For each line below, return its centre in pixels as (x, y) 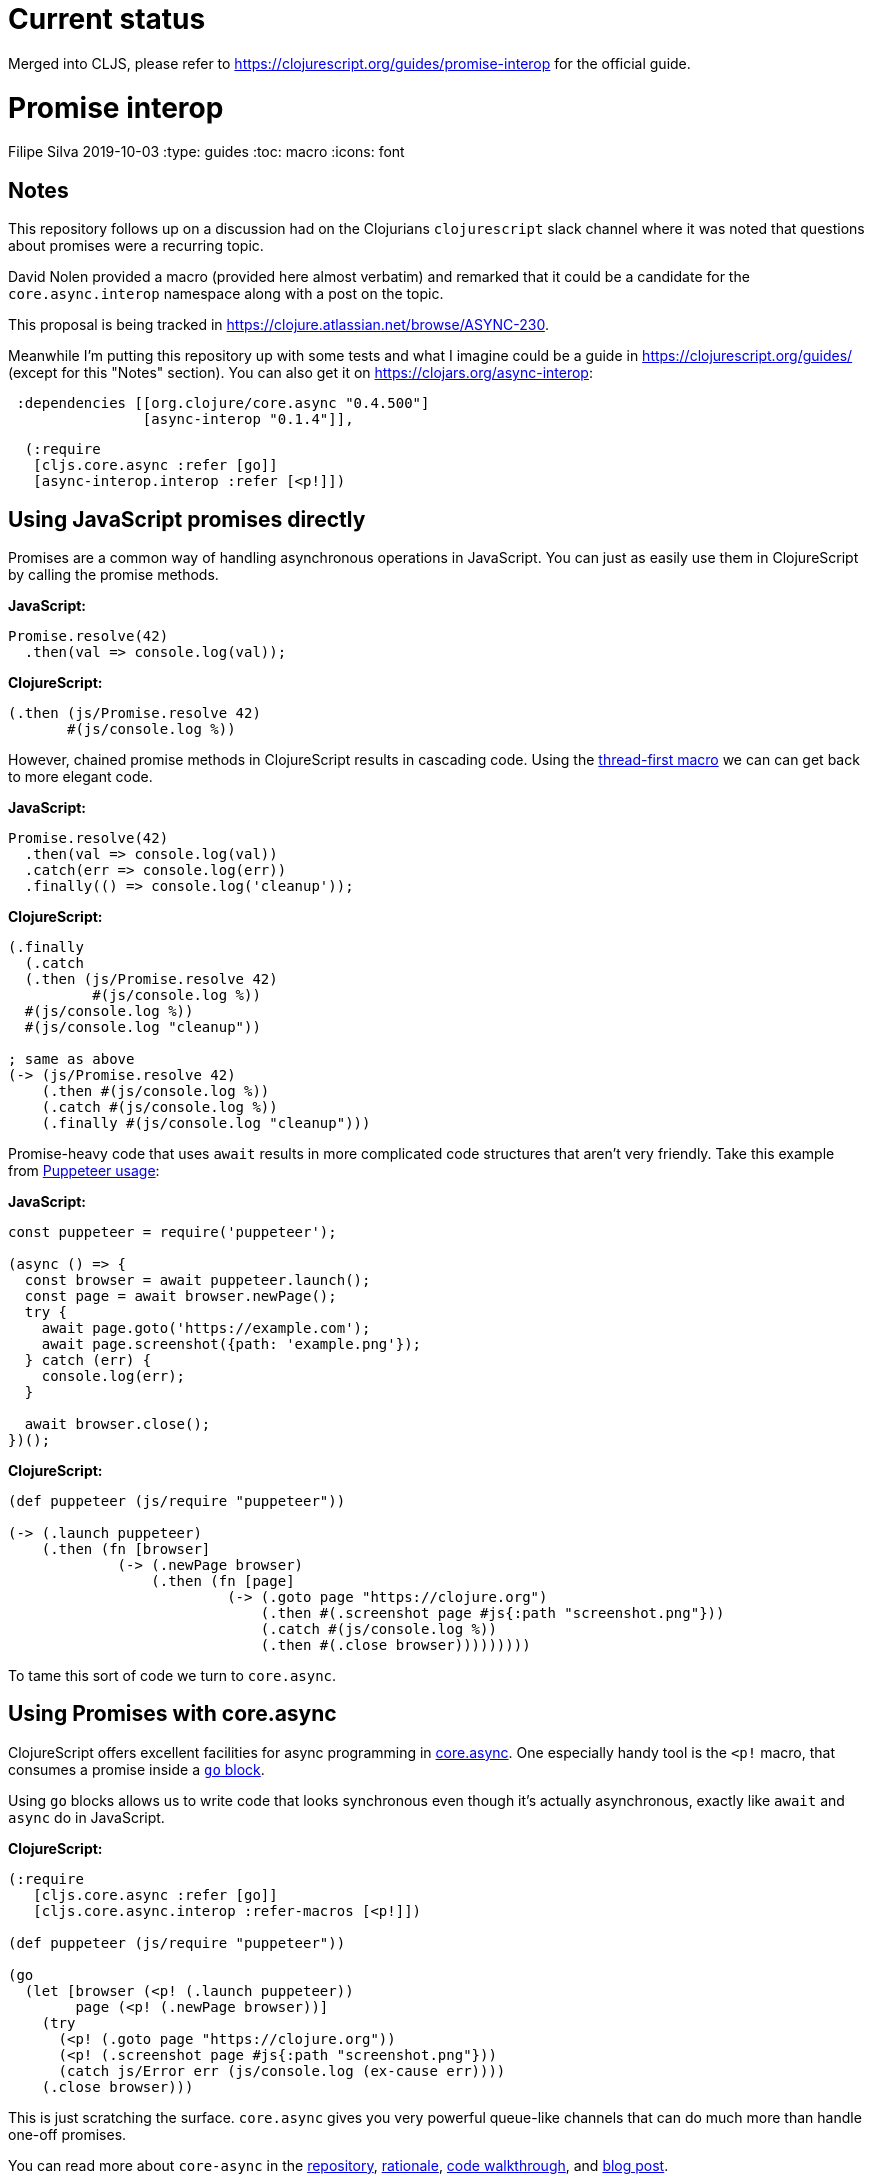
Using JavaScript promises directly (187, 519)
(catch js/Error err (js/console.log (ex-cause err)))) (282, 2070)
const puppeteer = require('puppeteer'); (172, 1231)
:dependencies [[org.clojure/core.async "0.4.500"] (223, 403)
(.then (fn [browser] (126, 1548)
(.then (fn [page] (223, 1580)
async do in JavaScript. (86, 1817)
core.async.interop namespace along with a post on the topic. (226, 294)
